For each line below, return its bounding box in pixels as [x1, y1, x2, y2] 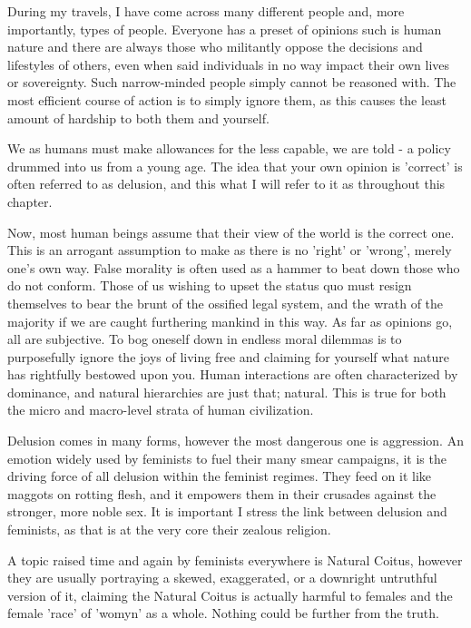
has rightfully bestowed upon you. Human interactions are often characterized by [7, 365, 458, 384]
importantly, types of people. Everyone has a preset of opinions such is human [7, 19, 442, 38]
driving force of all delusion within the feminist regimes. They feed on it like [7, 466, 432, 486]
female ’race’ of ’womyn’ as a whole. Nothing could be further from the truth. [7, 603, 439, 623]
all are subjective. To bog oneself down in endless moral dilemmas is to [7, 329, 402, 348]
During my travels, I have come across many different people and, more [7, 2, 405, 20]
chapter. [7, 191, 53, 211]
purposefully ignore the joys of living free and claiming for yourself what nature [7, 347, 450, 366]
